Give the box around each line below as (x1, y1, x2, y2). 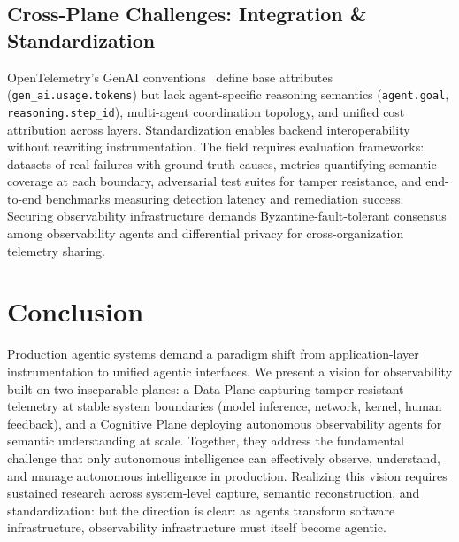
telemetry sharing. (7, 241, 105, 259)
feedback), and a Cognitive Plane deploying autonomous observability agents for (7, 414, 442, 432)
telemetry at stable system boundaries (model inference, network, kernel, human (7, 397, 442, 415)
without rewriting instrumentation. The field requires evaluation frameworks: (7, 137, 425, 156)
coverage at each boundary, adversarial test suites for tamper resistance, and (7, 172, 422, 190)
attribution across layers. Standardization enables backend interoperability (7, 120, 410, 138)
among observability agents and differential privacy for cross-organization (7, 224, 404, 243)
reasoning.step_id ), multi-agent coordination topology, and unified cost (7, 102, 405, 120)
